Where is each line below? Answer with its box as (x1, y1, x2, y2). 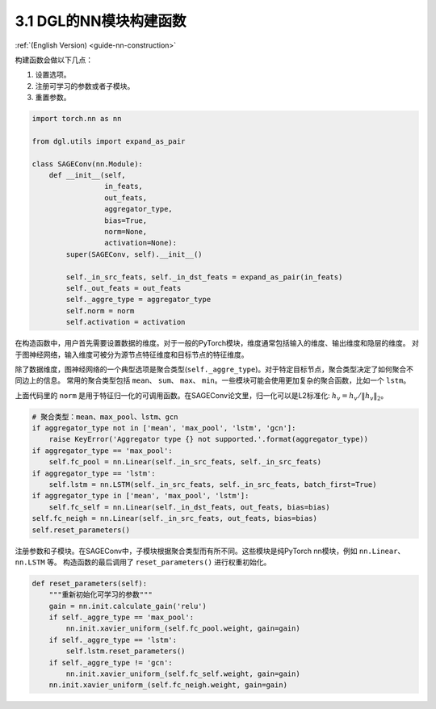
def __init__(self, (48, 170, 127, 180)
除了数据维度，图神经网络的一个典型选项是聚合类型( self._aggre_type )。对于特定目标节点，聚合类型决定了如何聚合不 (15, 364, 414, 374)
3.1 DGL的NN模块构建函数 (15, 12, 187, 30)
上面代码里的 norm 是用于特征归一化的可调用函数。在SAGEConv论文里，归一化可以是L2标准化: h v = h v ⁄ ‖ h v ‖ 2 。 (15, 390, 388, 402)
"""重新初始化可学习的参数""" (48, 590, 153, 599)
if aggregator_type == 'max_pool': (31, 446, 173, 455)
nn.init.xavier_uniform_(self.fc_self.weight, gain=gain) (65, 669, 300, 678)
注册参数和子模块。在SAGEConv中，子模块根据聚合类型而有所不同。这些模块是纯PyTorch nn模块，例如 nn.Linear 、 (15, 546, 405, 556)
